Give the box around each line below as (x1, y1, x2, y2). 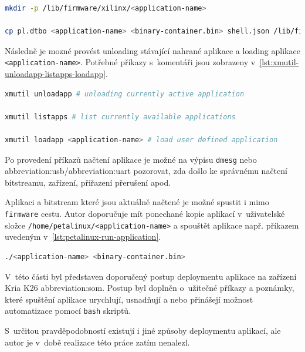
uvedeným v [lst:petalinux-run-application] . (5, 230, 161, 243)
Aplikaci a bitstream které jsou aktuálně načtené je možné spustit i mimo (5, 196, 269, 208)
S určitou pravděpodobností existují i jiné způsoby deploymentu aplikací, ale (5, 324, 281, 336)
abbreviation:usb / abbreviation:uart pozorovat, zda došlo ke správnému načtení (5, 165, 287, 177)
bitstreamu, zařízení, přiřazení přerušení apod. (5, 176, 171, 188)
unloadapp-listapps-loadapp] (5, 68, 106, 80)
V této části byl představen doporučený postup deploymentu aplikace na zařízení (5, 270, 297, 282)
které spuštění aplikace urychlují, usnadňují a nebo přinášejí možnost (5, 293, 253, 305)
